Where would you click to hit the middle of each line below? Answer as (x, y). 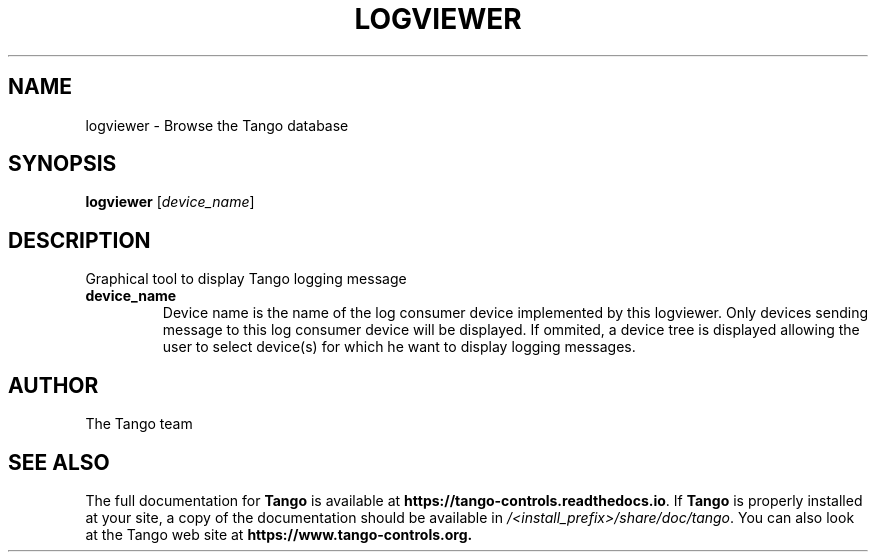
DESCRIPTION (79, 240)
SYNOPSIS (62, 164)
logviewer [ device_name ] (170, 202)
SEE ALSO (59, 462)
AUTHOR (53, 385)
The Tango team (139, 424)
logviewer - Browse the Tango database (217, 125)
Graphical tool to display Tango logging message (246, 279)
